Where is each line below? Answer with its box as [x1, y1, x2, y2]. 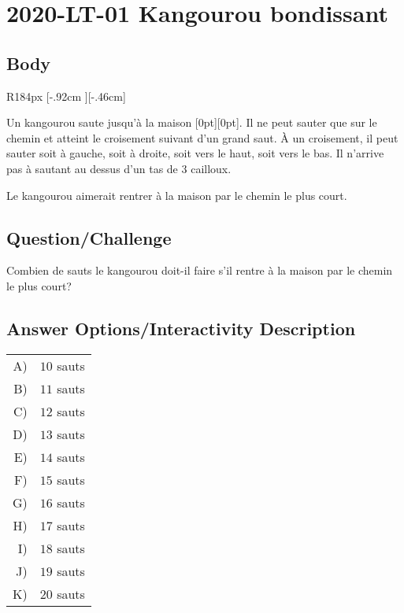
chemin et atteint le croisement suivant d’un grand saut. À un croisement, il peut [6, 129, 398, 146]
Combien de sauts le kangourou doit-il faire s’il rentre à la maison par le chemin [6, 262, 393, 279]
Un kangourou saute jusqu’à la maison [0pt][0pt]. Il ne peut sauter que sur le [6, 114, 377, 131]
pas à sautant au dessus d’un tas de [6, 160, 178, 176]
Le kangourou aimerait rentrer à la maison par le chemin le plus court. [6, 186, 347, 203]
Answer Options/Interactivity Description [6, 316, 356, 340]
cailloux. [191, 160, 232, 176]
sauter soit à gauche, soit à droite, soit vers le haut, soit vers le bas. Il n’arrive [6, 145, 384, 161]
